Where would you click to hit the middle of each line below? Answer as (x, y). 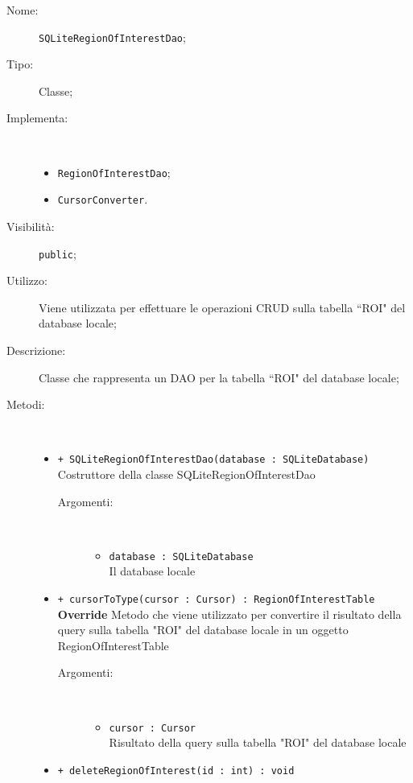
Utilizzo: (27, 280)
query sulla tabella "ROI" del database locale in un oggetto (203, 630)
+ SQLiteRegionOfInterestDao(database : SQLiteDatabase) (213, 460)
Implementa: (37, 118)
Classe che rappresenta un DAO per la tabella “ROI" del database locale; (219, 377)
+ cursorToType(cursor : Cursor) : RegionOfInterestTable (216, 600)
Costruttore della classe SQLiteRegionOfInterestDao (186, 474)
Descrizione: (36, 350)
